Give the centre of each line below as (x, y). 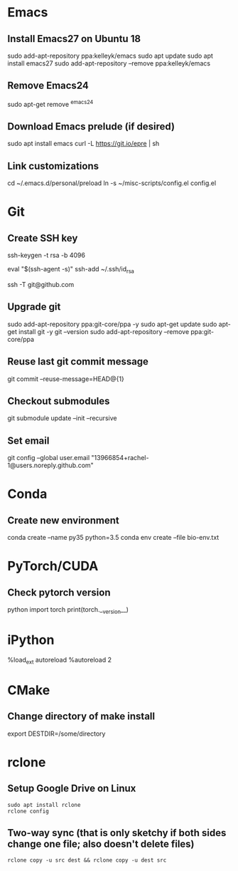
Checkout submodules (59, 401)
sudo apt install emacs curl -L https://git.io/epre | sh (83, 144)
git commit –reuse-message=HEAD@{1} (66, 379)
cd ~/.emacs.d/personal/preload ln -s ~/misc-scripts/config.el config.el (112, 183)
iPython (31, 640)
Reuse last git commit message (78, 361)
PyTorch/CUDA (53, 566)
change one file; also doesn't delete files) (101, 844)
